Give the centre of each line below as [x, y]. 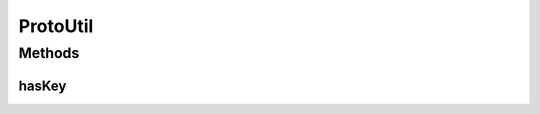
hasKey [42, 85]
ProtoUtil [56, 26]
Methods [49, 53]
